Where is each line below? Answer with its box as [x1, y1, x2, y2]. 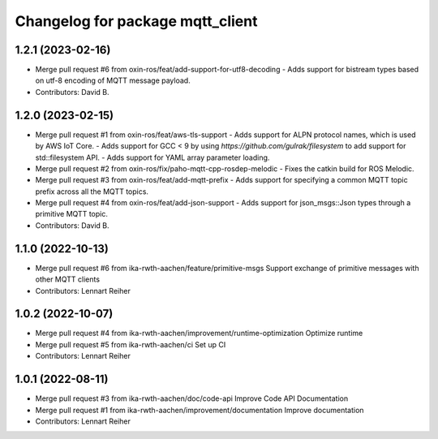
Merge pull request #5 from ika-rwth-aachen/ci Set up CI [35, 339, 226, 349]
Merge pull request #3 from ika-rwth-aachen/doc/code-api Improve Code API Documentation [35, 394, 349, 403]
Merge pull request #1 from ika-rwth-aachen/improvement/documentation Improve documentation [35, 405, 364, 415]
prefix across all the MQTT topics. [35, 187, 149, 196]
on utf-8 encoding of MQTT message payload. [35, 75, 191, 85]
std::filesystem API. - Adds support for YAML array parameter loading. [35, 153, 270, 162]
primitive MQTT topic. [35, 209, 109, 219]
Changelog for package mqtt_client [15, 12, 258, 30]
